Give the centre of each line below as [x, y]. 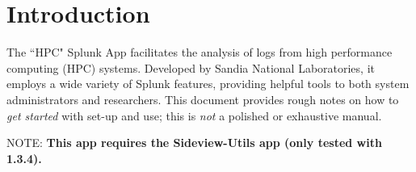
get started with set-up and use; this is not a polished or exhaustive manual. [194, 115]
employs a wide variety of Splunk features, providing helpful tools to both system [208, 84]
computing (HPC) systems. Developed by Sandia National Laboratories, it [191, 67]
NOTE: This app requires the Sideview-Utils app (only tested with [194, 143]
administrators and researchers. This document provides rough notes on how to [203, 99]
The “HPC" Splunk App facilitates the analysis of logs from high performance [200, 52]
